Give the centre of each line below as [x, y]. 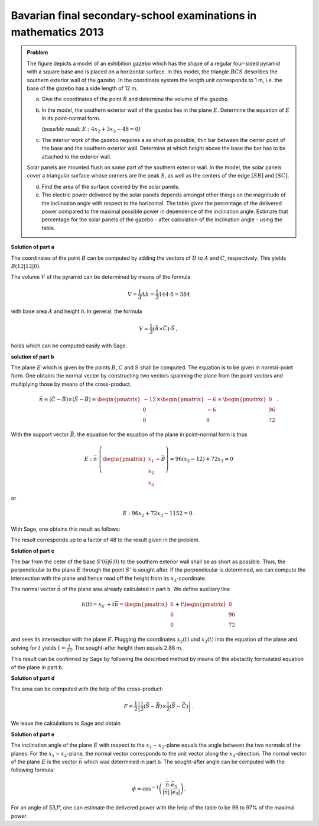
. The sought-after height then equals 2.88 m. [127, 647]
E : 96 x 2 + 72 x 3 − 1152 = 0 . [159, 514]
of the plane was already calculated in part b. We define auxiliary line [146, 589]
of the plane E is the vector [44, 762]
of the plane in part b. [37, 667]
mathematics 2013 [58, 32]
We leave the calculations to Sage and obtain [66, 723]
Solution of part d [33, 678]
